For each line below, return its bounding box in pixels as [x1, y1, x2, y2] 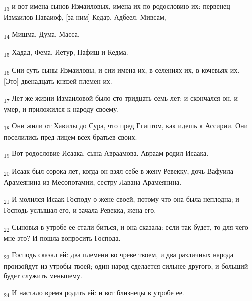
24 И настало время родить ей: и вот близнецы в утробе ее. [4, 287, 184, 299]
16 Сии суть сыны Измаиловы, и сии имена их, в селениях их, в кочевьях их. [4, 64, 240, 76]
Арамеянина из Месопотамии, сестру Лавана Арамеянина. [4, 177, 182, 187]
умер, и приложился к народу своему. [4, 103, 119, 114]
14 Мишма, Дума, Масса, [4, 28, 80, 40]
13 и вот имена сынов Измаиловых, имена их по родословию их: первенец [4, 1, 230, 12]
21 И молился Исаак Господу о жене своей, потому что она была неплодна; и [4, 193, 239, 205]
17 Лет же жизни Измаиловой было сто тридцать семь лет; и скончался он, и [4, 92, 238, 104]
